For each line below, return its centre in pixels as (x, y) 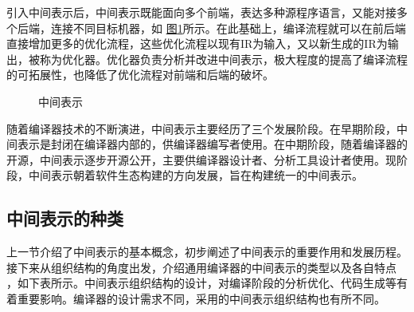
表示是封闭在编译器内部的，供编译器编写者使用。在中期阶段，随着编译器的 (212, 144)
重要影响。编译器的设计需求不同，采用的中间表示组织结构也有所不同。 (201, 298)
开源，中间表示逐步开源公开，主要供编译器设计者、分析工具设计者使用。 (196, 159)
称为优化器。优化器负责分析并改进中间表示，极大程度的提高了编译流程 (223, 59)
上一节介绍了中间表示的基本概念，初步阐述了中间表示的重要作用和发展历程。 (207, 252)
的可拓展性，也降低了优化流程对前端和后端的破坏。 (140, 75)
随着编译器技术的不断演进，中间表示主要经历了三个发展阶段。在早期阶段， (201, 128)
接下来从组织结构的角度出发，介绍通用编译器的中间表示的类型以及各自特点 (201, 267)
